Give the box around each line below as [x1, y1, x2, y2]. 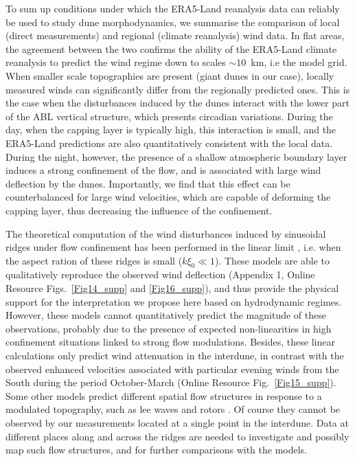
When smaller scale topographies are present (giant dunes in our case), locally [5, 68, 334, 82]
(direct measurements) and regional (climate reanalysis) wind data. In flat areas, [5, 28, 345, 43]
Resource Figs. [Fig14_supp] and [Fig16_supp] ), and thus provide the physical [5, 281, 339, 295]
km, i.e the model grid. [251, 55, 347, 69]
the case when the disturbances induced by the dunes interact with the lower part [5, 95, 350, 110]
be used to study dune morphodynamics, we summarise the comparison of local [5, 14, 340, 29]
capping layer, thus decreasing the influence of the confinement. [5, 203, 273, 217]
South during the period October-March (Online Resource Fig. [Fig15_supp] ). [5, 375, 336, 390]
